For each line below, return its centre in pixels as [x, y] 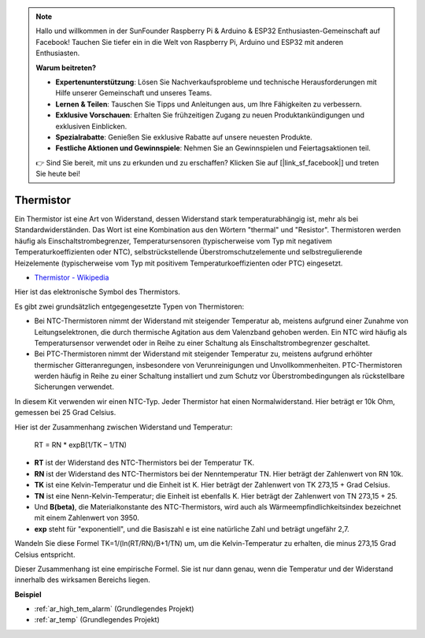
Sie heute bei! [58, 174]
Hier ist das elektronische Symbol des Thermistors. [98, 292]
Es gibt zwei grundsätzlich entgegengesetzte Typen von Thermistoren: [129, 306]
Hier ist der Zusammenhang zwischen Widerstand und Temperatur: [124, 427]
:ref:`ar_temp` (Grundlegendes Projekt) [97, 620]
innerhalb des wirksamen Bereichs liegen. [83, 580]
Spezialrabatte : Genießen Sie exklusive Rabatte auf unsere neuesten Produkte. [184, 137]
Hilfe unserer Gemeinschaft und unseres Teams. [134, 93]
